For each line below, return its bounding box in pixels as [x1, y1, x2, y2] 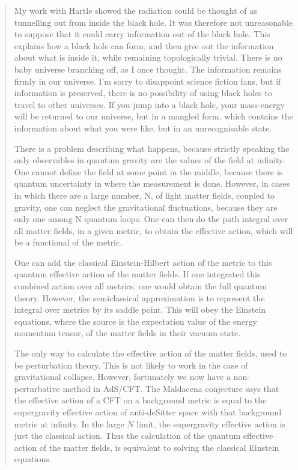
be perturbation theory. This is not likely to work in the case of [14, 358, 248, 371]
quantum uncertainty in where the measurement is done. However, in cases [14, 177, 290, 190]
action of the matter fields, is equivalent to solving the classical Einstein [14, 441, 279, 453]
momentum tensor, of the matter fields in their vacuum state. [14, 327, 241, 339]
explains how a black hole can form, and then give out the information [14, 39, 274, 52]
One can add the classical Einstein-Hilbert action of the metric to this [14, 256, 272, 268]
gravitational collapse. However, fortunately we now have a [14, 370, 231, 383]
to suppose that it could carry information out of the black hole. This [14, 28, 270, 40]
